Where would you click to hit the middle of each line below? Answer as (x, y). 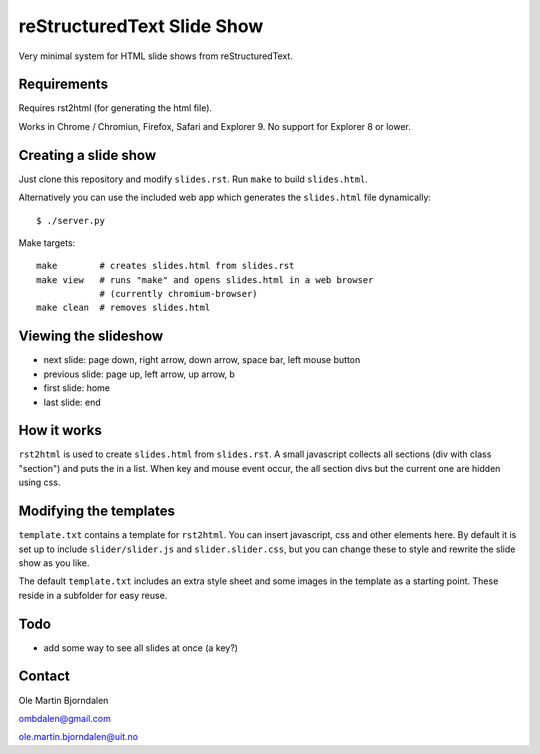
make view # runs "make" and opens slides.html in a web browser (205, 279)
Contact (44, 676)
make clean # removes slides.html (123, 308)
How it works (60, 430)
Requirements (63, 84)
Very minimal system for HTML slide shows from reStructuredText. (156, 56)
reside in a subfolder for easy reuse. (93, 595)
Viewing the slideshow (91, 336)
